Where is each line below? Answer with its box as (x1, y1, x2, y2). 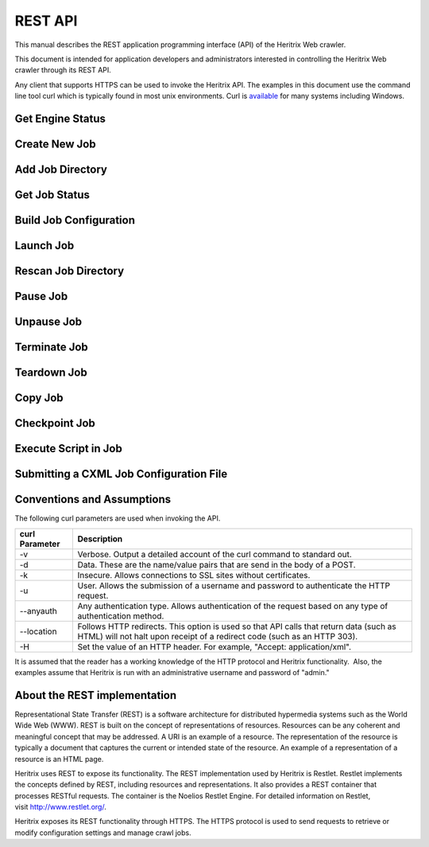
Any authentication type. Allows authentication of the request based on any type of (77, 600, 388, 611)
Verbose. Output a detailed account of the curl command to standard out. (77, 548, 353, 560)
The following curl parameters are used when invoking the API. (14, 513, 221, 523)
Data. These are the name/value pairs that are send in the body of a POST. (77, 559, 357, 570)
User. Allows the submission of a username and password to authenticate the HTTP (77, 580, 391, 591)
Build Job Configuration (14, 213, 135, 227)
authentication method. (77, 610, 164, 621)
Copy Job (14, 391, 64, 405)
